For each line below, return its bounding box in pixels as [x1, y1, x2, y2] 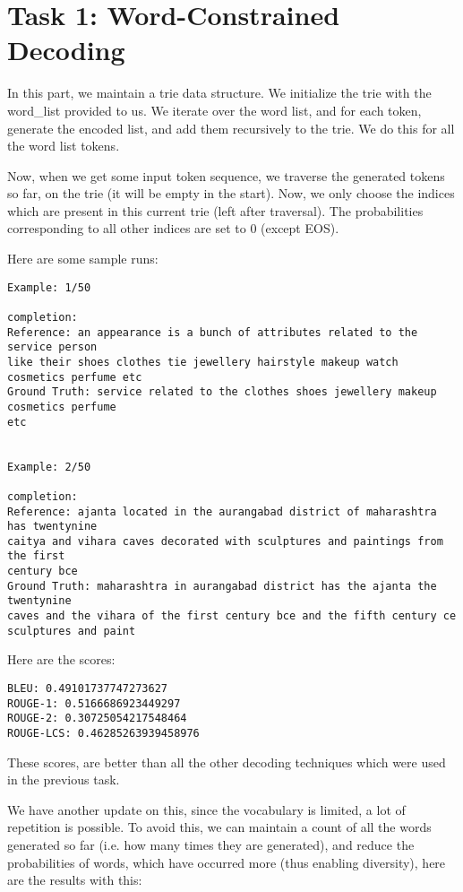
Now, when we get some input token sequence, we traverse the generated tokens [7, 166, 445, 185]
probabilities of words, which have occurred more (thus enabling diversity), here [7, 853, 446, 871]
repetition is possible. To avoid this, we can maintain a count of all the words [7, 818, 432, 836]
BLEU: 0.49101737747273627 [7, 682, 167, 695]
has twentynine [7, 520, 98, 533]
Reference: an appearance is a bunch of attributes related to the [7, 325, 418, 339]
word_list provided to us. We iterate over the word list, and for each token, [7, 100, 422, 119]
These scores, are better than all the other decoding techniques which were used [7, 752, 446, 771]
